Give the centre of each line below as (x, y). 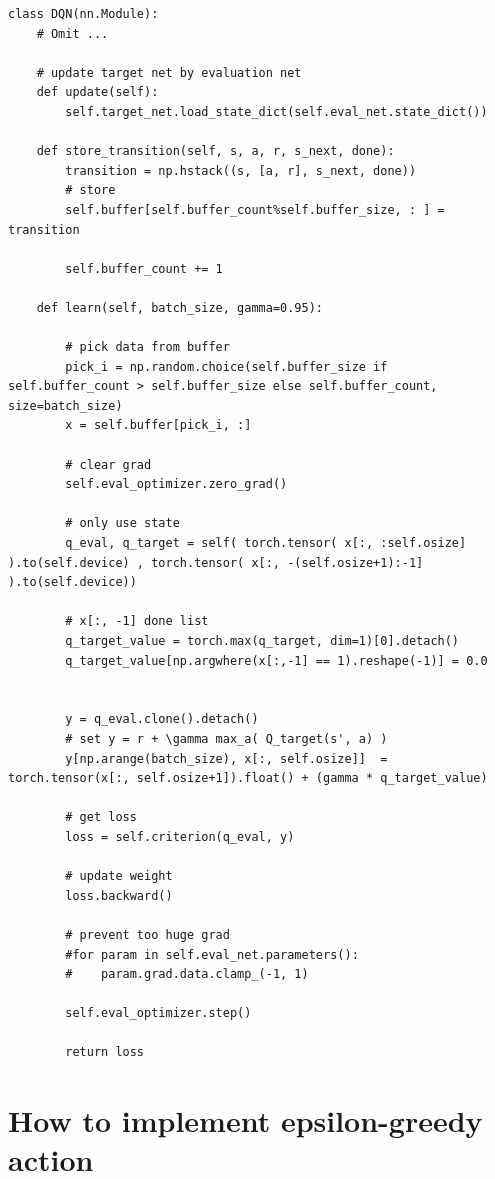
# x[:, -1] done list (137, 621)
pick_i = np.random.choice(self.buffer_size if (226, 366)
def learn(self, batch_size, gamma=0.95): (179, 307)
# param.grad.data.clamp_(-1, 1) (187, 974)
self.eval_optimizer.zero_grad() (176, 484)
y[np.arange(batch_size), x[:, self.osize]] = (226, 758)
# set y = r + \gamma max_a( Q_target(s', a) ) (226, 738)
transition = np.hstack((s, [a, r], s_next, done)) (241, 170)
